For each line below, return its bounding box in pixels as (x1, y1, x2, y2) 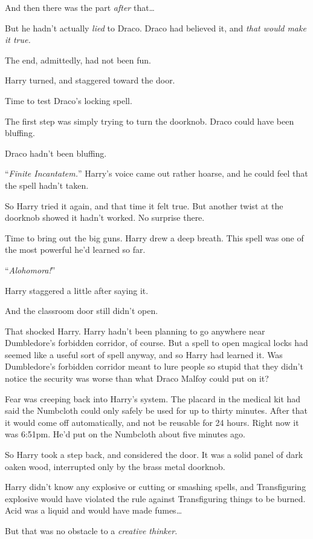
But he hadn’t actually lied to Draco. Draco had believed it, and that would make (5, 21, 306, 34)
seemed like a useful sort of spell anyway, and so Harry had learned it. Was (5, 348, 283, 361)
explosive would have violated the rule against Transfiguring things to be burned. (5, 492, 306, 505)
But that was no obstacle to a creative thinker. (5, 524, 178, 537)
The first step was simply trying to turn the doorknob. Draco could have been (5, 114, 294, 127)
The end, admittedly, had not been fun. (5, 53, 151, 66)
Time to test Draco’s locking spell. (5, 94, 132, 106)
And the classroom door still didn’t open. (5, 304, 158, 317)
